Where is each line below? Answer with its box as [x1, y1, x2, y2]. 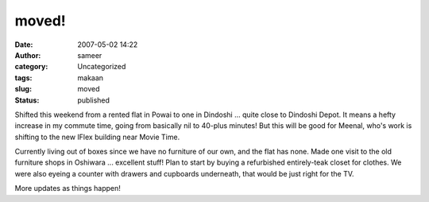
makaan [77, 72, 103, 83]
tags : [14, 72, 33, 83]
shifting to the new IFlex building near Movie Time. [14, 132, 180, 142]
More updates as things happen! [14, 184, 121, 193]
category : [14, 62, 48, 72]
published [77, 95, 110, 105]
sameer [77, 50, 102, 60]
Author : [14, 50, 41, 60]
